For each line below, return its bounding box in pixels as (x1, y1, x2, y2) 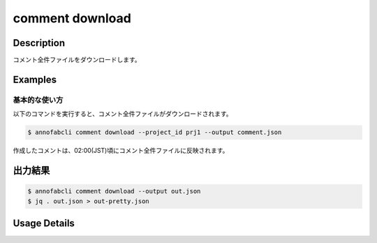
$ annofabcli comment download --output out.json (27, 187, 201, 196)
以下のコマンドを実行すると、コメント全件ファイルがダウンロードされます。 (13, 110, 233, 118)
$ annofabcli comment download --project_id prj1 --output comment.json (27, 128, 282, 136)
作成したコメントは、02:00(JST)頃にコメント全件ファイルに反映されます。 (13, 147, 229, 155)
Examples (13, 73, 57, 85)
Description (13, 37, 66, 49)
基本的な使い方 (13, 95, 64, 105)
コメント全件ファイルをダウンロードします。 (13, 56, 141, 64)
